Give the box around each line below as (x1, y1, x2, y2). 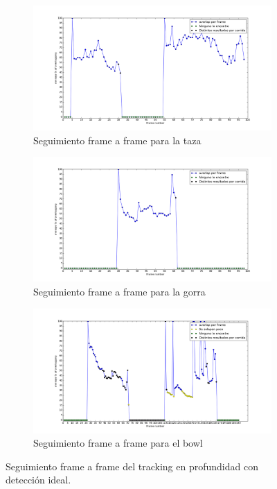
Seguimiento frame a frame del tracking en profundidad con (6, 458, 258, 473)
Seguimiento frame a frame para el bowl (33, 436, 203, 450)
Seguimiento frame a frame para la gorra (33, 284, 206, 298)
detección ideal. (6, 472, 71, 487)
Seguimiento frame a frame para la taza (33, 132, 202, 147)
